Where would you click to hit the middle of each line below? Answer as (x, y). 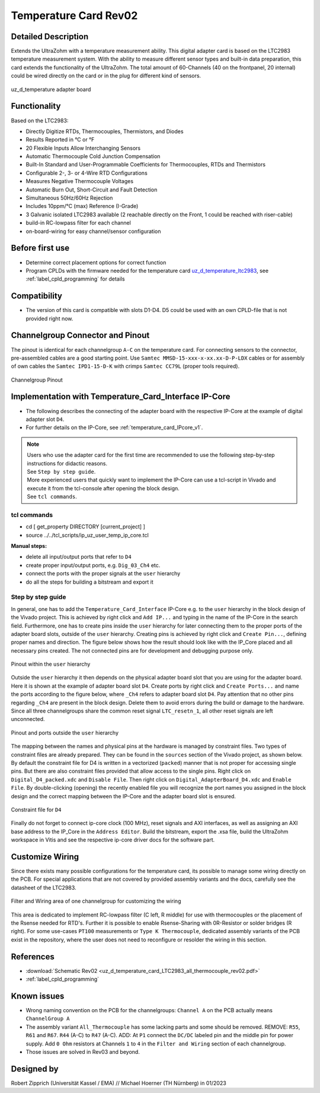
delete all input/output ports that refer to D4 (79, 557)
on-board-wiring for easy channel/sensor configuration (93, 231)
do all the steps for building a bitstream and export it (89, 582)
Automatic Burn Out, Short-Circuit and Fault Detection (92, 190)
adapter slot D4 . (45, 419)
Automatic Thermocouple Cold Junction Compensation (93, 156)
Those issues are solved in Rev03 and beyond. (83, 1051)
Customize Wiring (45, 857)
